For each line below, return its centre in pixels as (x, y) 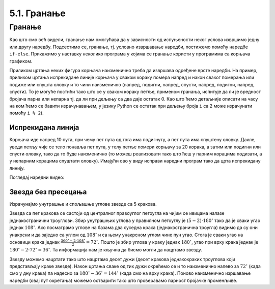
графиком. (21, 61)
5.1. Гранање (37, 13)
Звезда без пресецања (48, 192)
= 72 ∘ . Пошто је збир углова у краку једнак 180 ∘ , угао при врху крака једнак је (172, 242)
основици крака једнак (35, 242)
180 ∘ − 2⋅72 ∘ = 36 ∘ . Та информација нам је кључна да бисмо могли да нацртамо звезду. (106, 250)
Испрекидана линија (44, 128)
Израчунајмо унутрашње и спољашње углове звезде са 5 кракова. (83, 204)
